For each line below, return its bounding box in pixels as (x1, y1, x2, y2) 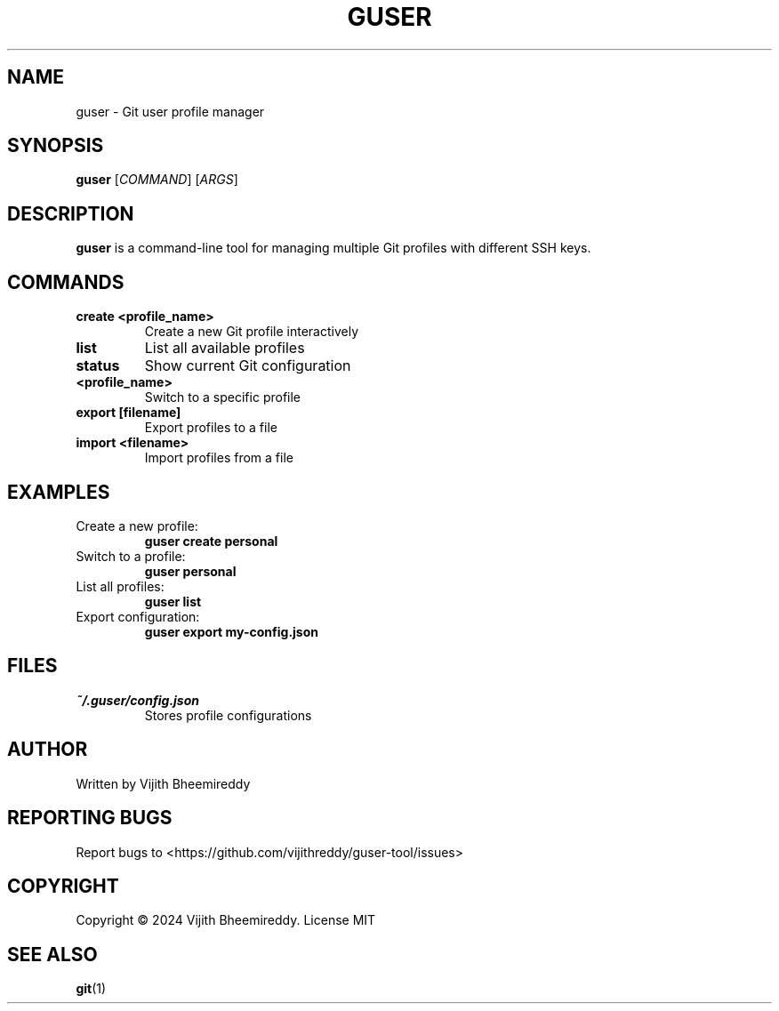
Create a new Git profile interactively (144, 324, 359, 340)
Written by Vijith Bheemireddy (76, 775, 251, 791)
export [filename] (76, 405, 181, 421)
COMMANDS (7, 270, 124, 293)
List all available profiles (144, 339, 305, 357)
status (76, 357, 120, 375)
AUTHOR (7, 738, 88, 761)
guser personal (144, 563, 237, 579)
